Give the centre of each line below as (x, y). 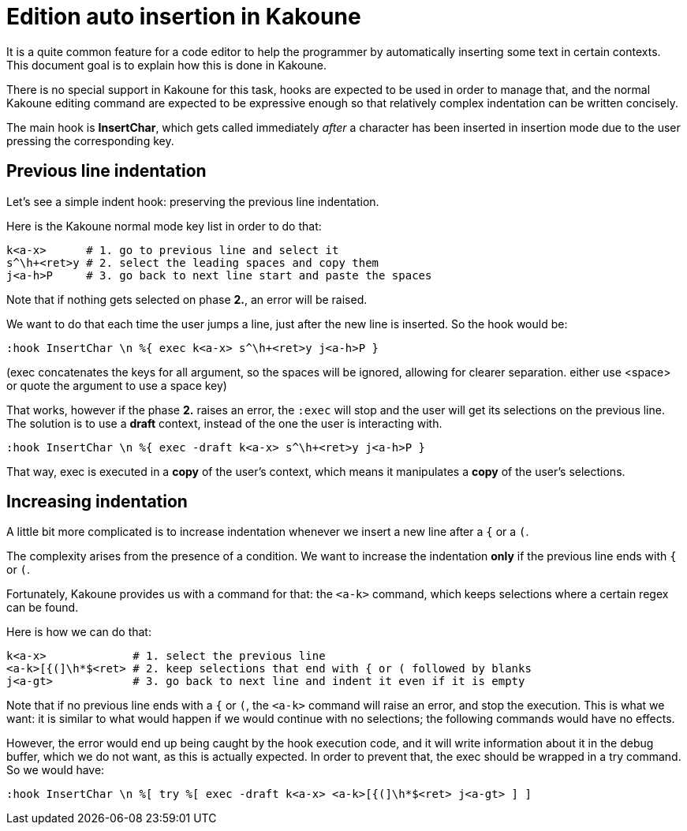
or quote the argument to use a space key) (117, 385)
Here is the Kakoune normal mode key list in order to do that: (164, 226)
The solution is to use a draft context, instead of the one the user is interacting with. (224, 423)
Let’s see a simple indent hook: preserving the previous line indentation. (193, 201)
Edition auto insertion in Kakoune (184, 17)
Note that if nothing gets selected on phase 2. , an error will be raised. (187, 299)
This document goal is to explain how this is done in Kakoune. (167, 65)
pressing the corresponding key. (90, 140)
